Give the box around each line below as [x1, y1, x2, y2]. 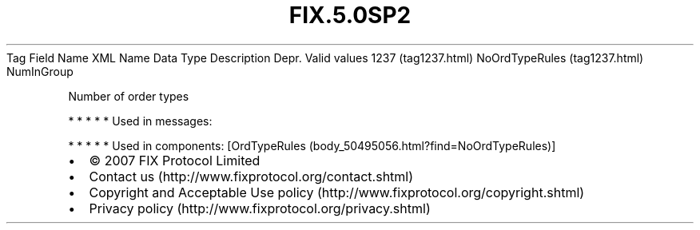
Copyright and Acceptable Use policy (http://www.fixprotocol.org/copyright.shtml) [89, 184, 585, 200]
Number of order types [68, 89, 189, 103]
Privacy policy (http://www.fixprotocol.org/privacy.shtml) [89, 200, 431, 216]
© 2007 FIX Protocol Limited [89, 152, 261, 169]
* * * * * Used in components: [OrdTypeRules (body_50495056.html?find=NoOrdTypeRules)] [68, 138, 556, 153]
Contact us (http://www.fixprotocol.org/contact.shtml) [89, 168, 414, 184]
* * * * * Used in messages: [68, 113, 213, 128]
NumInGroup [6, 64, 74, 78]
